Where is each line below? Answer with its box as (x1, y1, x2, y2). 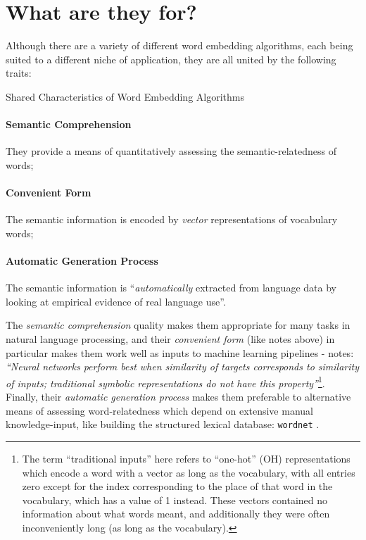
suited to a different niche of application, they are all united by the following (6, 51, 336, 66)
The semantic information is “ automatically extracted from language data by (6, 280, 336, 295)
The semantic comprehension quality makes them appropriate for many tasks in (6, 318, 351, 332)
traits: (6, 65, 32, 80)
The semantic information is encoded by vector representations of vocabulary (6, 212, 338, 227)
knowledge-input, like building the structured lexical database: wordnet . (6, 417, 320, 432)
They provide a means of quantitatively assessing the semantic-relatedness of (6, 144, 337, 158)
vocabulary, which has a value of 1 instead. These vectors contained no (22, 492, 327, 507)
